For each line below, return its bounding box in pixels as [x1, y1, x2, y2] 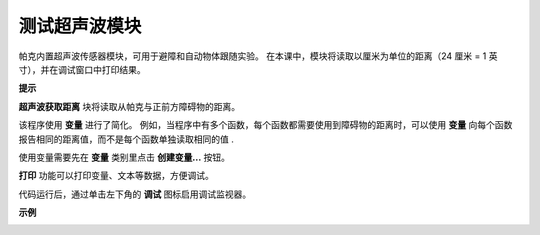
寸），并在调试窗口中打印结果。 [18, 63, 146, 75]
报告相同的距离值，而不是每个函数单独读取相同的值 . [18, 133, 234, 145]
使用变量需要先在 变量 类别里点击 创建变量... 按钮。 [18, 151, 230, 163]
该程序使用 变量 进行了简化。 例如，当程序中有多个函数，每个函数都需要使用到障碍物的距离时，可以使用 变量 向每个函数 [18, 119, 513, 131]
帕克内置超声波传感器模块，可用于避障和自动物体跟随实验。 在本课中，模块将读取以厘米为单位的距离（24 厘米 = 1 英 [18, 50, 499, 62]
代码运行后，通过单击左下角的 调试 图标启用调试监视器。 [18, 188, 252, 200]
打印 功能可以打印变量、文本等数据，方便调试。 [18, 170, 214, 182]
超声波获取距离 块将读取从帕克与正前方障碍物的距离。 [18, 100, 240, 112]
